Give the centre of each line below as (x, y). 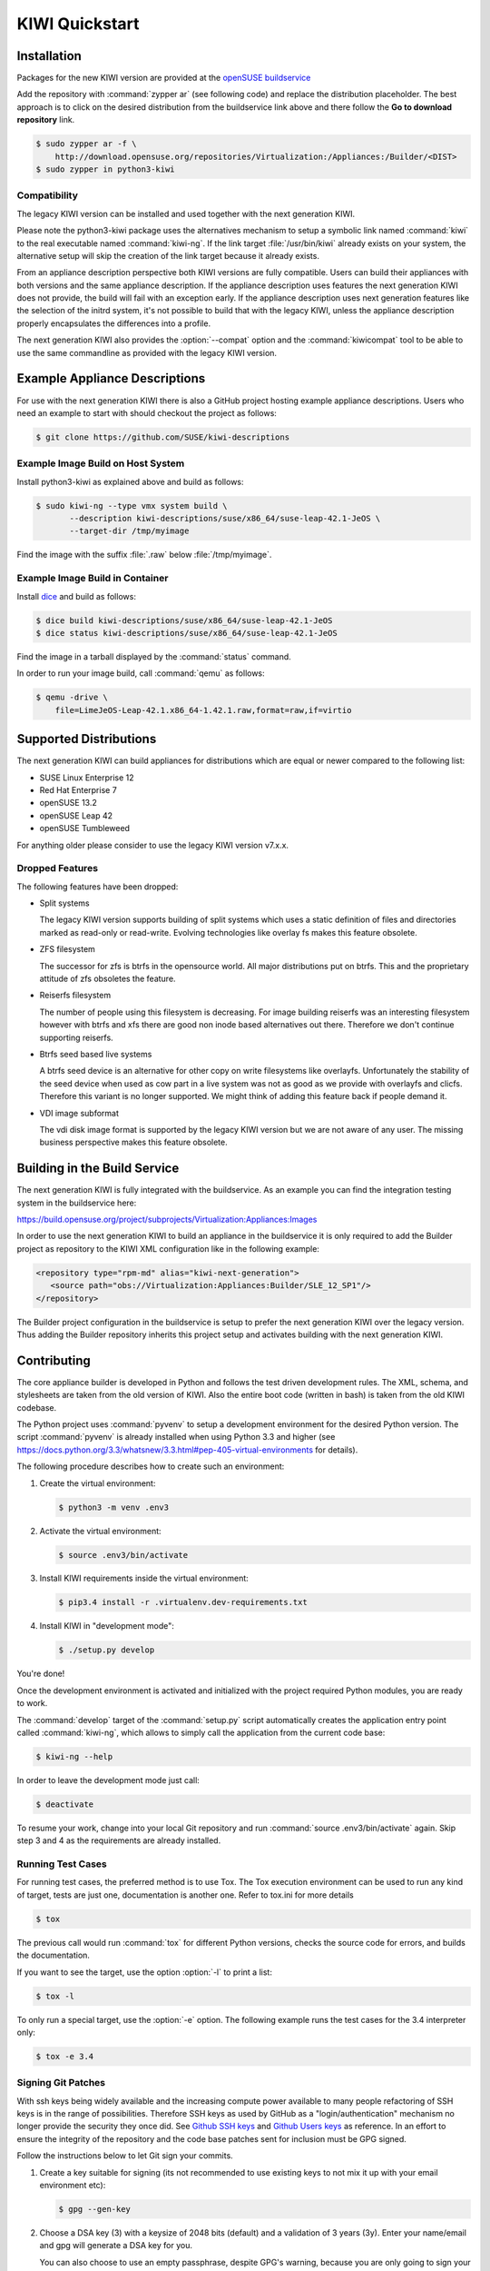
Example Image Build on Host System (101, 463)
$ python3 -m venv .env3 (114, 1507)
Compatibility (48, 195)
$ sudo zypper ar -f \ (86, 144)
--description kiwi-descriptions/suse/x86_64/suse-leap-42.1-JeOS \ (225, 519)
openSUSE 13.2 (68, 803)
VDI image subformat (79, 1113)
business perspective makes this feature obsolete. (134, 1142)
